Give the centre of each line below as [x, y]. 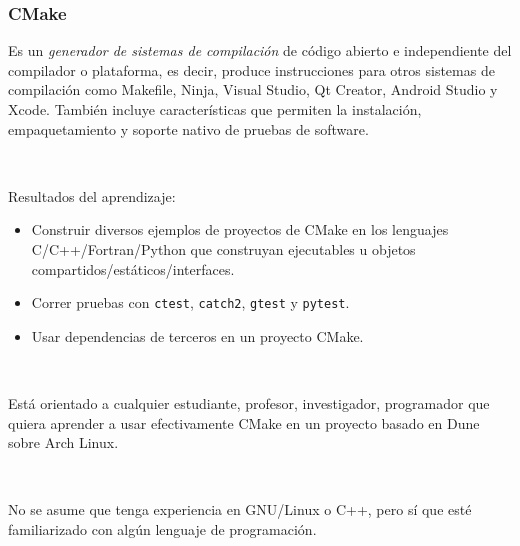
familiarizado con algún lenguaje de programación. [162, 528]
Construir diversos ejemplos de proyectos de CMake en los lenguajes [240, 229]
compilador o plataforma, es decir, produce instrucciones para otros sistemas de [251, 69]
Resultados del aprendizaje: [92, 195]
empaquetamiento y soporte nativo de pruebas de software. [188, 128]
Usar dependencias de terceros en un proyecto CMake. [197, 335]
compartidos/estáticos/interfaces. [133, 268]
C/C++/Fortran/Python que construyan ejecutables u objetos [223, 248]
